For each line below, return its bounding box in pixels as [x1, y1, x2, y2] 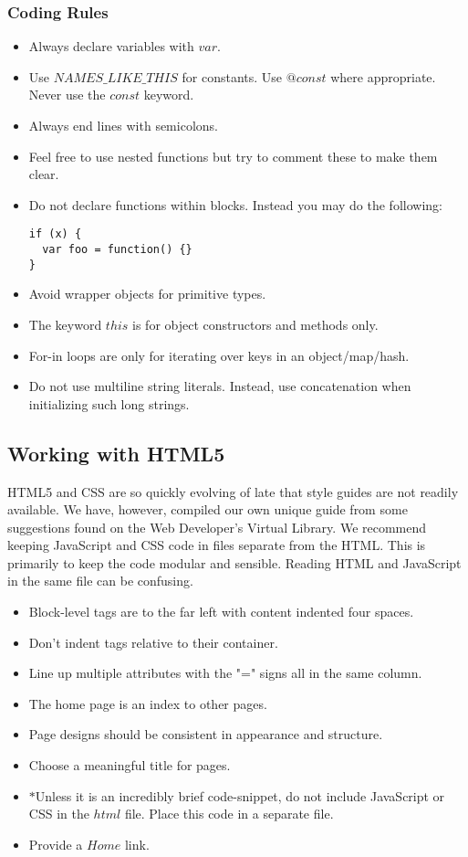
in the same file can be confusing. [7, 571, 193, 590]
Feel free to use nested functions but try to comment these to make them [28, 146, 438, 165]
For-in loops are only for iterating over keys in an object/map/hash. [28, 345, 410, 365]
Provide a [28, 834, 83, 853]
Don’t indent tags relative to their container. [28, 632, 278, 651]
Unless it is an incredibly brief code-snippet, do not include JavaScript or [35, 786, 445, 805]
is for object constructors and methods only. [132, 314, 379, 333]
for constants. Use [182, 67, 283, 86]
